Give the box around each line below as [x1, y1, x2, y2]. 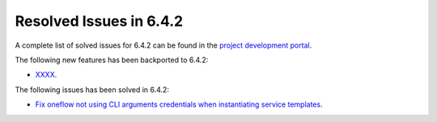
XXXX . [35, 69, 57, 80]
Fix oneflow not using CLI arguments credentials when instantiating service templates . [35, 99, 323, 109]
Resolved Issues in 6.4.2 [15, 12, 184, 30]
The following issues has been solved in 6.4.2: [15, 85, 170, 95]
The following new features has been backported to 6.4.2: [15, 55, 209, 65]
